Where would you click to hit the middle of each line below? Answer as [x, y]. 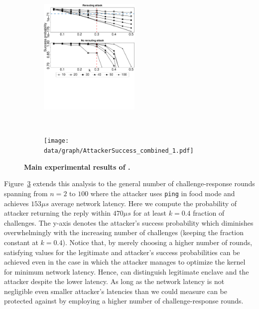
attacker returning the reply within [58, 213]
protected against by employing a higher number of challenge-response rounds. [124, 301]
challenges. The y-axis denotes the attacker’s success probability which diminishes [129, 222]
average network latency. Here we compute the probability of [144, 203]
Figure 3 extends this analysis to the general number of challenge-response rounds [129, 183]
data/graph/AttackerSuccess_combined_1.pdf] [119, 151]
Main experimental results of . [77, 166]
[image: [57, 141]
